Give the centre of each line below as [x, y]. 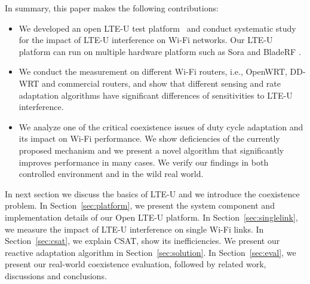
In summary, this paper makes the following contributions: [112, 8]
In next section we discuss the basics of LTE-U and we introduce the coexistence [152, 193]
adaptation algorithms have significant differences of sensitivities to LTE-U [156, 95]
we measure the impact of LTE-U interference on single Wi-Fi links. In [134, 229]
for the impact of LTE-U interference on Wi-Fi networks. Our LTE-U [146, 40]
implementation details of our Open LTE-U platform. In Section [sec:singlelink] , [151, 217]
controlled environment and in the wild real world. [111, 174]
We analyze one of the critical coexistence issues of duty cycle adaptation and [161, 126]
